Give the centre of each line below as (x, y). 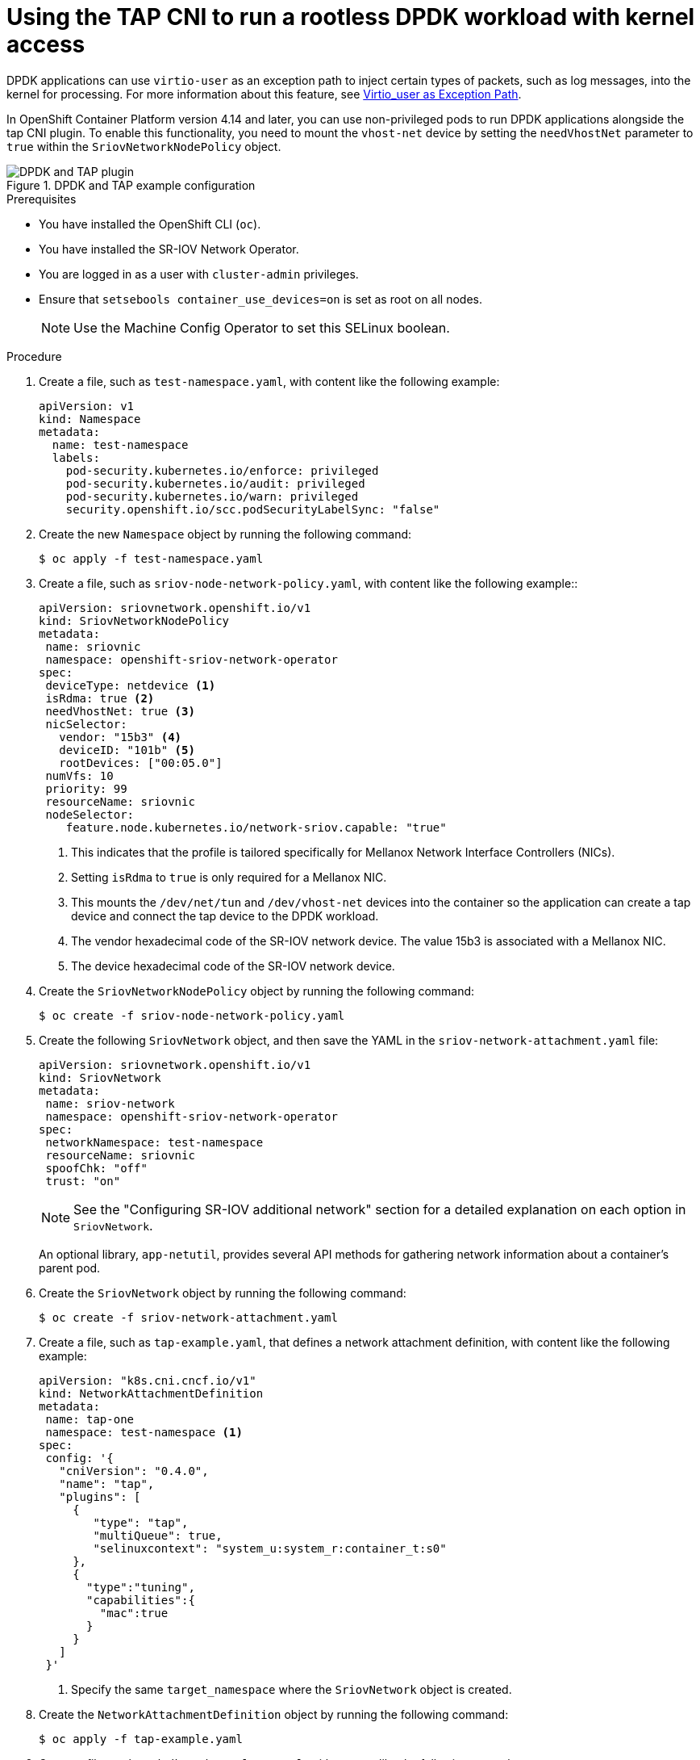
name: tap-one (90, 1419)
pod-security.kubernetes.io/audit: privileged (215, 483)
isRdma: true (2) (100, 698)
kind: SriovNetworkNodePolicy (134, 620)
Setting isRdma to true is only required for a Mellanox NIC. (229, 877)
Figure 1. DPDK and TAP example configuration (131, 185)
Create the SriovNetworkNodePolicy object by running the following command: (257, 991)
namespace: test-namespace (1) (144, 1432)
